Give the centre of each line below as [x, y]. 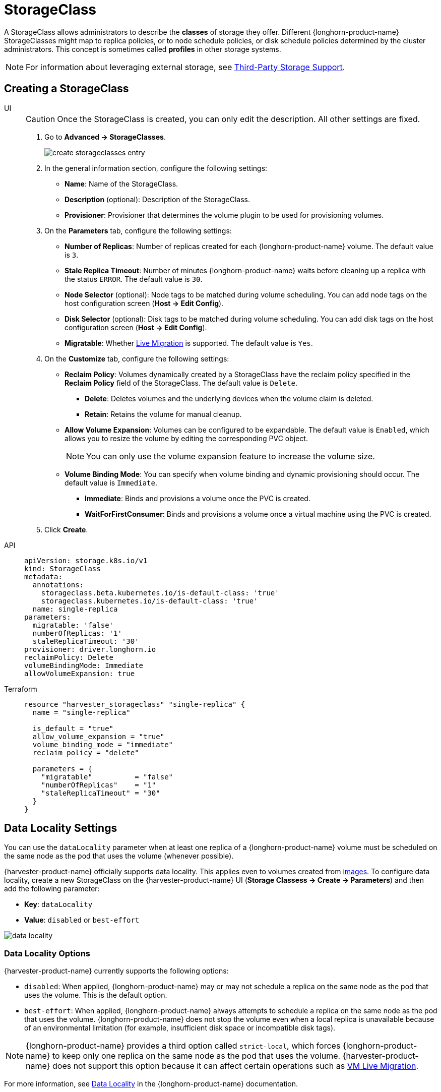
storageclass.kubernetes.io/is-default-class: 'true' [149, 601]
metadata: [43, 577]
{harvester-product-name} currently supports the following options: [116, 971]
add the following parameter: [52, 889]
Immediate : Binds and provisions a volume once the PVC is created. [198, 498]
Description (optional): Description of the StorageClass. [157, 199]
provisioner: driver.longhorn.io [90, 649]
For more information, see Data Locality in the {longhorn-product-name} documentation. [151, 1084]
